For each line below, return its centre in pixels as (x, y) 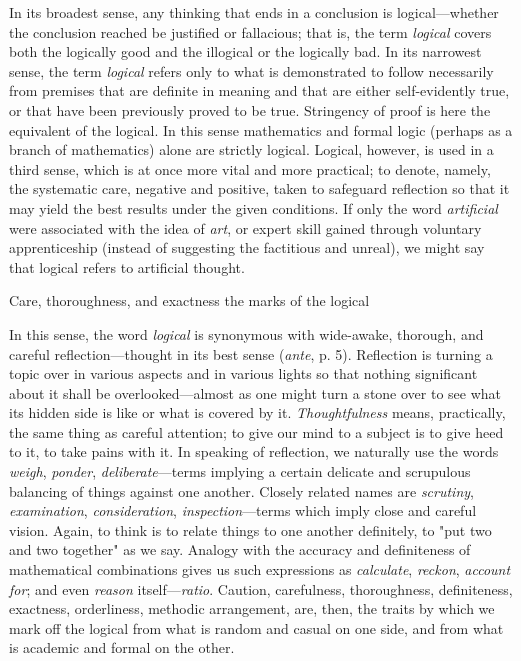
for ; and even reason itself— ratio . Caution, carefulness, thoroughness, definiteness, (261, 588)
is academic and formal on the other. (122, 647)
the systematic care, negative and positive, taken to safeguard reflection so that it (259, 188)
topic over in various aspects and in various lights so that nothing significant (243, 373)
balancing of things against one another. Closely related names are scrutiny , (241, 490)
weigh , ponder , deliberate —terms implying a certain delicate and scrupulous (240, 471)
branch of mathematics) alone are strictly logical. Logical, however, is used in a (251, 149)
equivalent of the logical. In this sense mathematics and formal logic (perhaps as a (261, 129)
